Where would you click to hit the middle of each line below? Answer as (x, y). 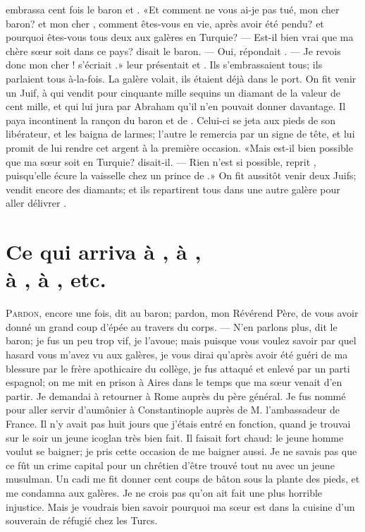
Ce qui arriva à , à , (104, 252)
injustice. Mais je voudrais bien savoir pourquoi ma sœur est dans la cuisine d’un (180, 506)
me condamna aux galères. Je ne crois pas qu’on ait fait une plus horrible (164, 492)
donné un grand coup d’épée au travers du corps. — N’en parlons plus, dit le (172, 326)
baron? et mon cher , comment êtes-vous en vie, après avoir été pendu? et (165, 23)
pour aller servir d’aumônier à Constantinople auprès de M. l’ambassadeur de (173, 410)
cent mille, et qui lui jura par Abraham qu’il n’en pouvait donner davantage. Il (176, 106)
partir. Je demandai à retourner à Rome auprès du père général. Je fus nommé (176, 395)
